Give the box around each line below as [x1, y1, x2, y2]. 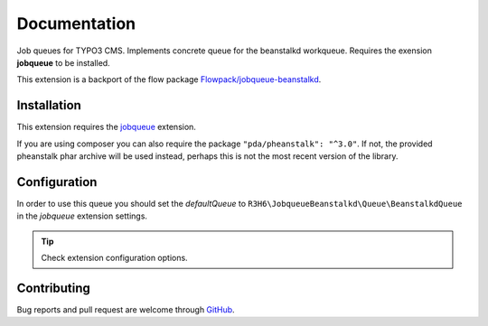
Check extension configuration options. [41, 253, 189, 264]
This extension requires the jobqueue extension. [16, 122, 196, 133]
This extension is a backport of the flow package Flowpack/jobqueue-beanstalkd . [16, 74, 322, 85]
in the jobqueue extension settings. [16, 210, 148, 221]
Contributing [16, 280, 90, 295]
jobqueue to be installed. [16, 57, 110, 68]
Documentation [16, 14, 136, 33]
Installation [16, 98, 81, 113]
